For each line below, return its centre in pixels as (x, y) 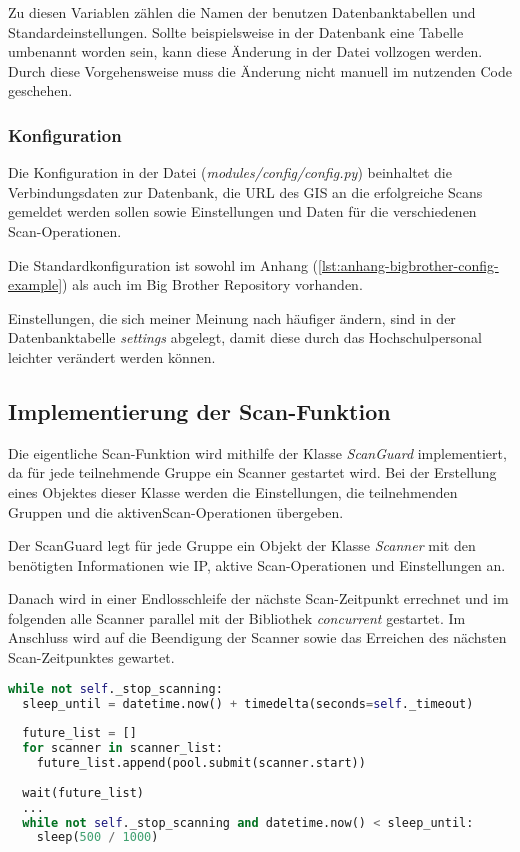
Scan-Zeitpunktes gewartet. (91, 657)
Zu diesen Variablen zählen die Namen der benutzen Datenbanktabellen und (242, 12)
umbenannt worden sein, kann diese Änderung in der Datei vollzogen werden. (245, 51)
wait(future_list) (83, 792)
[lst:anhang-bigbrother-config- (408, 264)
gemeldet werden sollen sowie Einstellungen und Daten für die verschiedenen (242, 211)
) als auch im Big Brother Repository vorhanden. (212, 284)
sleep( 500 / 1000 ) (97, 837)
